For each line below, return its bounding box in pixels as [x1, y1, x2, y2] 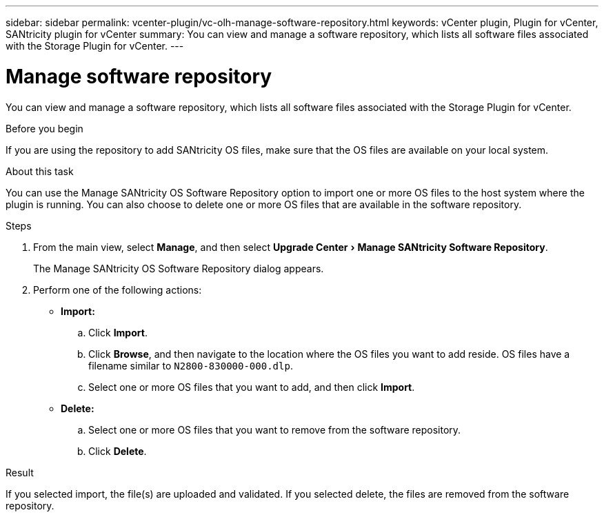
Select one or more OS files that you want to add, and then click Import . [88, 381, 415, 393]
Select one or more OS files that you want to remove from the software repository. [88, 423, 461, 436]
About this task [6, 165, 74, 177]
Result [6, 466, 34, 478]
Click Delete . [88, 445, 147, 457]
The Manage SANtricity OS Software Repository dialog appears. [33, 262, 324, 274]
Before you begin [6, 122, 83, 134]
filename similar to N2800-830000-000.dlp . [88, 359, 293, 372]
